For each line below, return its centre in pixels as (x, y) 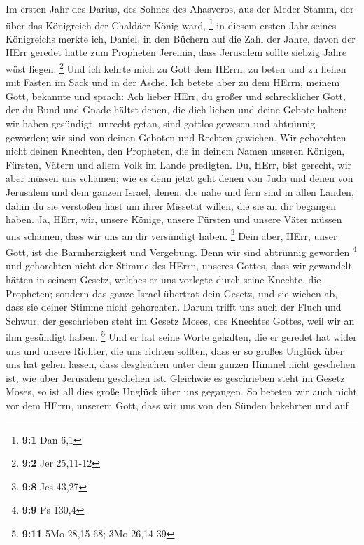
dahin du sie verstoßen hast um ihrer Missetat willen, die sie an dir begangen (171, 205)
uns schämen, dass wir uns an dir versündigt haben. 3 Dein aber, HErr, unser (171, 234)
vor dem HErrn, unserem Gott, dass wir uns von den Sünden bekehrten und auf (177, 405)
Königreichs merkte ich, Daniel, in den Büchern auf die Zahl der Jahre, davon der (181, 38)
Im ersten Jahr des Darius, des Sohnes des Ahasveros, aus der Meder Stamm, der (180, 8)
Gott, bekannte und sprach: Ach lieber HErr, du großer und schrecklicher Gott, (176, 95)
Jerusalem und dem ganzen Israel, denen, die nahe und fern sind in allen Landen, (180, 192)
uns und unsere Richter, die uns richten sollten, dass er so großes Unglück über (175, 350)
